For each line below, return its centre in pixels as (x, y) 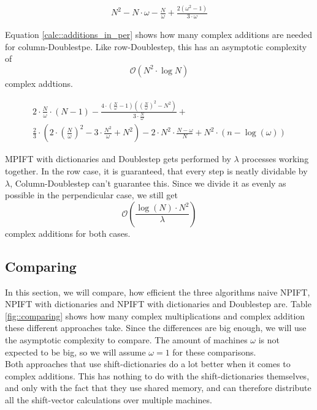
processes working (275, 159)
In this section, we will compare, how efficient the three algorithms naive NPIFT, (158, 292)
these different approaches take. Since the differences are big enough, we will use (156, 328)
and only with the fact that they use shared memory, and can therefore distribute (158, 388)
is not (269, 340)
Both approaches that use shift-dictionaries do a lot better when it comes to (148, 364)
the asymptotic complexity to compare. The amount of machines (126, 340)
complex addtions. (39, 83)
